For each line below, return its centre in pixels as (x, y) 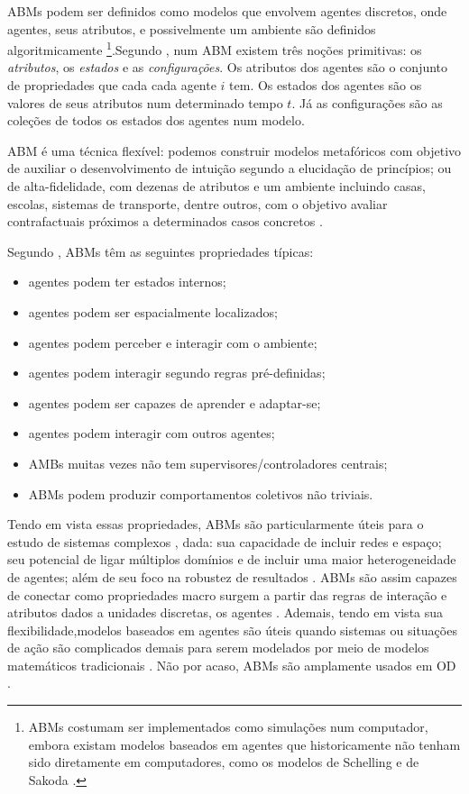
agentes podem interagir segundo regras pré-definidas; (177, 373)
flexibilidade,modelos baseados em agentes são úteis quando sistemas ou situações (232, 630)
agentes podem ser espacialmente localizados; (153, 311)
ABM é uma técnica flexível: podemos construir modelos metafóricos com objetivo (234, 150)
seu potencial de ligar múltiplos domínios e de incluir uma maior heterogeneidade (232, 559)
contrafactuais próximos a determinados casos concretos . (165, 221)
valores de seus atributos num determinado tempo (145, 102)
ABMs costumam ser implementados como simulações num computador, (228, 727)
